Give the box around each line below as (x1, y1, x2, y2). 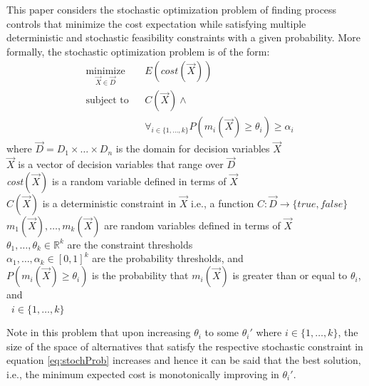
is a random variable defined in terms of (51, 173, 227, 188)
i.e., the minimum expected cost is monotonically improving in (6, 367, 279, 382)
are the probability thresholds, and (92, 251, 244, 266)
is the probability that (92, 268, 189, 283)
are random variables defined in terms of (104, 217, 281, 232)
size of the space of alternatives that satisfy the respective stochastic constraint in (6, 338, 363, 353)
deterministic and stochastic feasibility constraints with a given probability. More (6, 30, 360, 45)
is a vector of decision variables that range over (18, 157, 224, 172)
